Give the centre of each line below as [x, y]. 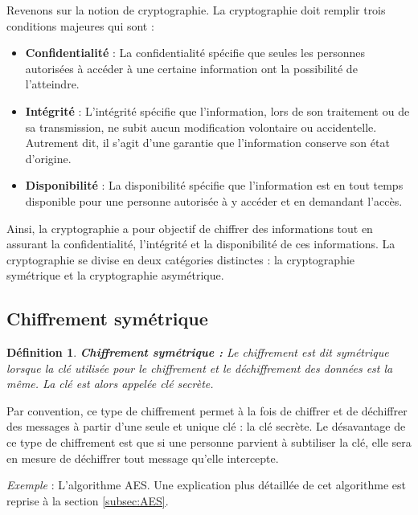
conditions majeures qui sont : [80, 25]
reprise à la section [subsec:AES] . [88, 500]
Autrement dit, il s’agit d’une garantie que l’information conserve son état [207, 143]
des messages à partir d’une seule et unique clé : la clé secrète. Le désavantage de [206, 426]
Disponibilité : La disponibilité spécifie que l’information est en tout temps [214, 185]
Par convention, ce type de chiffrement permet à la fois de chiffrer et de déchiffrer [207, 410]
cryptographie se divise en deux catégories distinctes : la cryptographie [181, 259]
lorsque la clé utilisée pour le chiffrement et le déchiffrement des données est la [200, 368]
